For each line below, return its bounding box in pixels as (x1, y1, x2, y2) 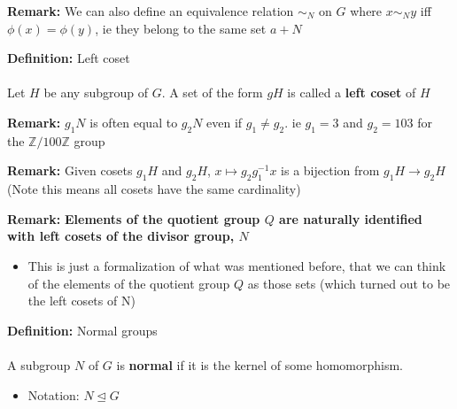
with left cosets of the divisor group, (7, 227, 235, 245)
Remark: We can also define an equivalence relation (7, 2, 294, 19)
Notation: (27, 385, 80, 404)
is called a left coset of (287, 83, 416, 102)
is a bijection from (281, 161, 380, 180)
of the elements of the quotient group (27, 274, 230, 292)
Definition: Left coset (7, 49, 130, 67)
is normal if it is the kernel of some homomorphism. (116, 355, 403, 374)
